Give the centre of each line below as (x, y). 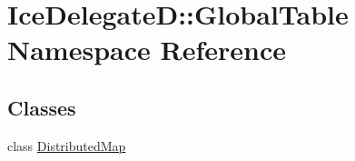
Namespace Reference (147, 50)
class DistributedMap (67, 145)
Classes (42, 107)
